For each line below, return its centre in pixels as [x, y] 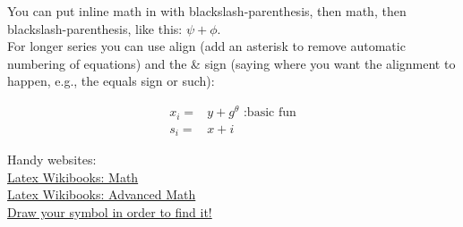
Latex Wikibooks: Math [73, 177]
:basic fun [270, 113]
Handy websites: [52, 160]
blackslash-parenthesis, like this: [95, 28]
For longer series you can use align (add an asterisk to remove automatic [206, 46]
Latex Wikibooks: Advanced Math [102, 194]
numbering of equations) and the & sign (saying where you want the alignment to [231, 63]
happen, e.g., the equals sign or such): [111, 81]
